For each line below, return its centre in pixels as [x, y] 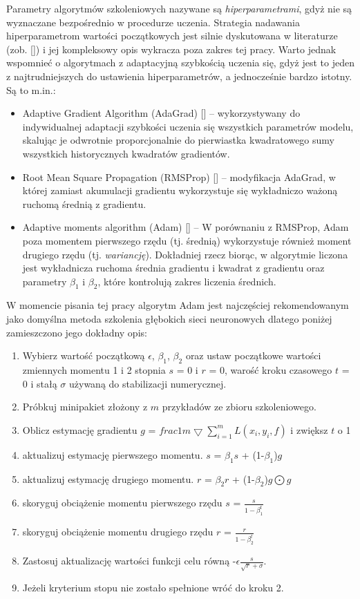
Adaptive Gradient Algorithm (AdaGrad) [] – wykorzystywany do [161, 113]
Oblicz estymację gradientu [80, 429]
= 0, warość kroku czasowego [271, 370]
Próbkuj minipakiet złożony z [85, 407]
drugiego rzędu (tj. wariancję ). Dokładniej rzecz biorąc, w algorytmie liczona [185, 254]
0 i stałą [40, 383]
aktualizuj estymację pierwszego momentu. [113, 454]
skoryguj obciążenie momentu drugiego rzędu [118, 532]
